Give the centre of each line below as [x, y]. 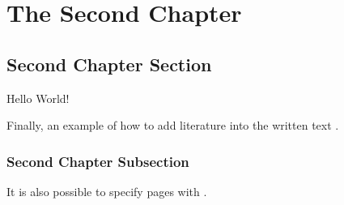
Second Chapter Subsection [98, 161]
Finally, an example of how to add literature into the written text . [173, 125]
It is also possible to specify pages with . [107, 191]
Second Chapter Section [109, 64]
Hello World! [38, 98]
